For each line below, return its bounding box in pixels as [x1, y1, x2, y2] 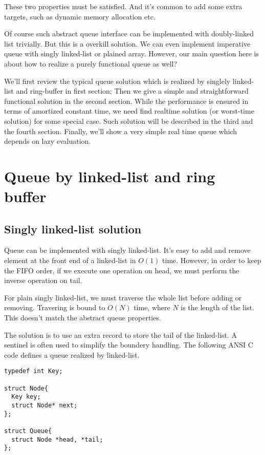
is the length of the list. [181, 302, 254, 313]
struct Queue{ [4, 427, 52, 435]
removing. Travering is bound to [4, 302, 105, 313]
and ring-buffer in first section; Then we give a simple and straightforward [16, 85, 249, 96]
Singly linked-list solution [4, 221, 142, 236]
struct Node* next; [11, 402, 78, 409]
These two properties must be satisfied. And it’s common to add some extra [4, 1, 242, 11]
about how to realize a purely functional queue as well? [4, 58, 178, 69]
